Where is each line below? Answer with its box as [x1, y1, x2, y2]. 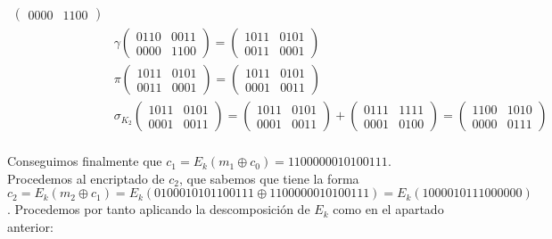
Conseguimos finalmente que [7, 152, 162, 170]
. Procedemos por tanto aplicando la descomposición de [7, 200, 310, 218]
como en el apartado [333, 200, 444, 218]
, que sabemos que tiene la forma [178, 169, 359, 187]
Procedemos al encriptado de [7, 169, 165, 187]
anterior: [7, 217, 54, 235]
